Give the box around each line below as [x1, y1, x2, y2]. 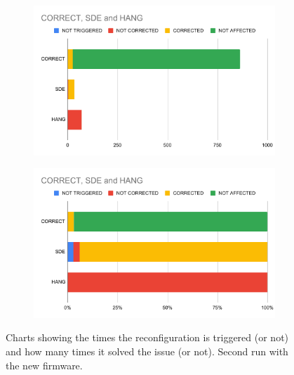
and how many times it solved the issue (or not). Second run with [6, 344, 288, 359]
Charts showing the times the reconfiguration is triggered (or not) [6, 330, 289, 345]
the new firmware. [6, 357, 83, 372]
